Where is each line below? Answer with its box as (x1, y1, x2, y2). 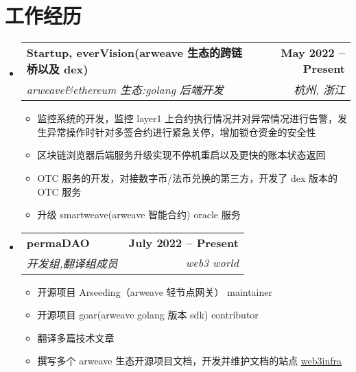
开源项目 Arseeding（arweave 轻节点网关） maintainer (37, 284, 272, 299)
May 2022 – (281, 45, 345, 61)
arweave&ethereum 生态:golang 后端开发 (26, 82, 224, 98)
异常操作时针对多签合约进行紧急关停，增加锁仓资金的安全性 (47, 124, 316, 139)
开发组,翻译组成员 (26, 255, 118, 271)
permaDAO (26, 234, 90, 251)
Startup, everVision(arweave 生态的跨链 (26, 45, 243, 61)
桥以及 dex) (26, 61, 88, 78)
